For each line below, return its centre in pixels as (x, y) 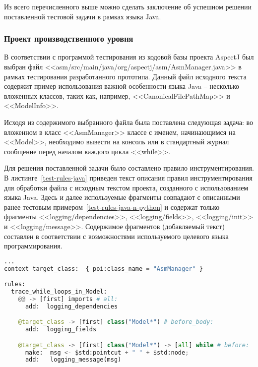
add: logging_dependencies (71, 306)
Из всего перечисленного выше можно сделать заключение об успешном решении (128, 6)
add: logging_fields (61, 330)
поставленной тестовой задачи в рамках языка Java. (83, 16)
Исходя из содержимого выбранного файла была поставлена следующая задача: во (129, 122)
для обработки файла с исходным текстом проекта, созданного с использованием (126, 187)
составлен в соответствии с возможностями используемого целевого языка (116, 236)
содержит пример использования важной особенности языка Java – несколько (122, 86)
